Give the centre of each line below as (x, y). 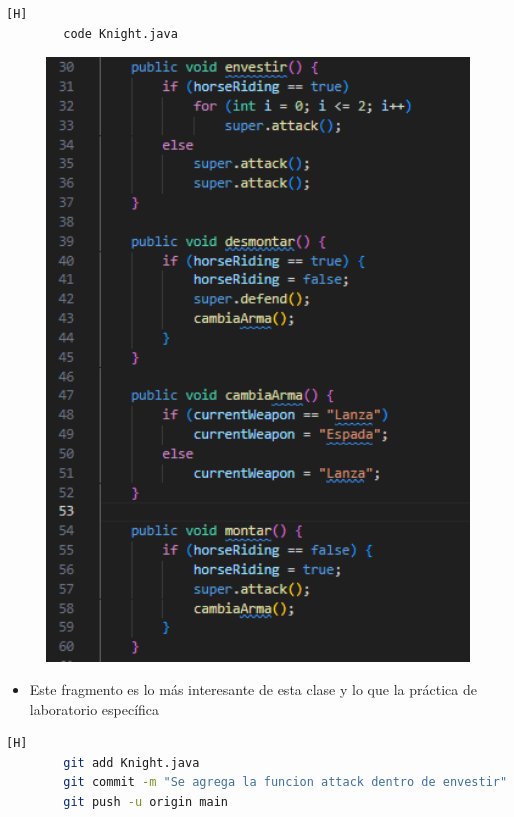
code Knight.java (120, 33)
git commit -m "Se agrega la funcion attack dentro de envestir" (285, 782)
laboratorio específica (94, 708)
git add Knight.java (131, 762)
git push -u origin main (145, 802)
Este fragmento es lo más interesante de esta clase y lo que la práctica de (253, 689)
